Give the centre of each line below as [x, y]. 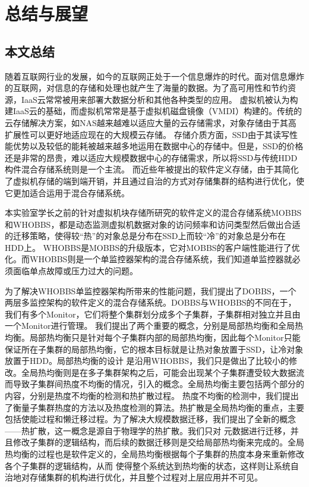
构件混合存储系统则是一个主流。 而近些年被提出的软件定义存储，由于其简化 [152, 169]
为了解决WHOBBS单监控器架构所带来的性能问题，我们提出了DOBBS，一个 [151, 290]
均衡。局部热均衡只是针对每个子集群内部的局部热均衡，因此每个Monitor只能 [153, 337]
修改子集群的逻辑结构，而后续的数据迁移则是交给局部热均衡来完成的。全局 [158, 442]
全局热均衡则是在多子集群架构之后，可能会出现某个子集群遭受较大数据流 [163, 372]
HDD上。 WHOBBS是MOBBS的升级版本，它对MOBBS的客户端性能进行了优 [152, 247]
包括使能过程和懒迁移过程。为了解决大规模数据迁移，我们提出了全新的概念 [150, 419]
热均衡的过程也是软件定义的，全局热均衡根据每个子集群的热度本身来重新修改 [154, 453]
